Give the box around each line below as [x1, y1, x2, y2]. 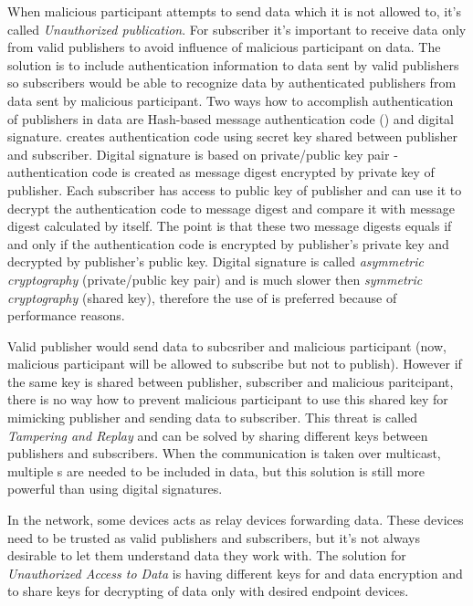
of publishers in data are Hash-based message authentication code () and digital [7, 109, 454, 128]
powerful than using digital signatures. [7, 479, 223, 498]
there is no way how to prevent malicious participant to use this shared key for [7, 390, 448, 409]
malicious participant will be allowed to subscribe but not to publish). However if [7, 354, 462, 373]
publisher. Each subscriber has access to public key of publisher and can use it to [7, 180, 462, 199]
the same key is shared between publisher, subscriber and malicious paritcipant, [7, 371, 454, 391]
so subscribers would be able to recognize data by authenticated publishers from [7, 73, 457, 92]
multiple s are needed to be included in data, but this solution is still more [7, 461, 426, 480]
